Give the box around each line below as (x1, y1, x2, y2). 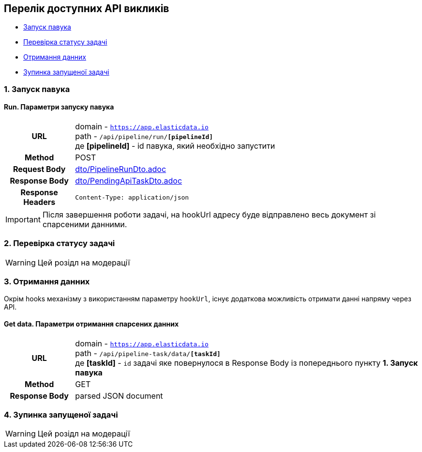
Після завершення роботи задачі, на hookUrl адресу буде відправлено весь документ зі (42, 210, 376, 220)
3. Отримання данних (4, 277, 90, 287)
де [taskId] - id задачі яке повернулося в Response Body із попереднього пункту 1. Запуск (75, 358, 418, 368)
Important (5, 215, 41, 225)
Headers (23, 197, 56, 207)
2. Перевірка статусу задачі (4, 238, 115, 249)
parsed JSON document (75, 390, 163, 401)
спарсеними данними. (42, 219, 127, 230)
